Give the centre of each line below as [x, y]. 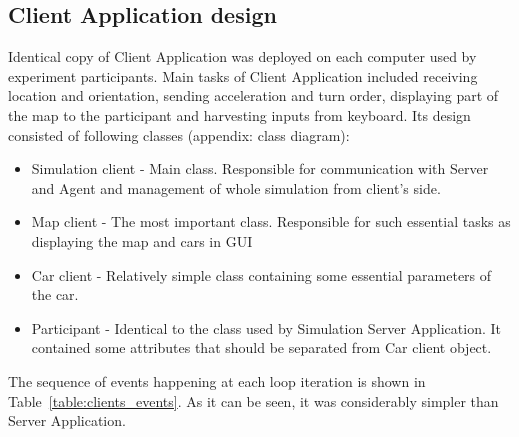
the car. [55, 294]
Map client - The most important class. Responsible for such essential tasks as [271, 221]
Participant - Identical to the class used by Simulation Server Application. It [266, 327]
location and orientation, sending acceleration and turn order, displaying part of [253, 95]
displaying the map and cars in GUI [142, 240]
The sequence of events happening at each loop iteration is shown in [217, 380]
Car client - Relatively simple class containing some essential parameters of [261, 274]
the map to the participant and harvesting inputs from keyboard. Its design [239, 114]
